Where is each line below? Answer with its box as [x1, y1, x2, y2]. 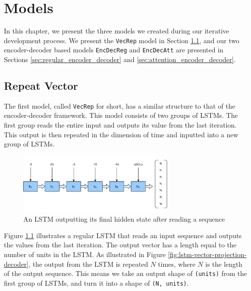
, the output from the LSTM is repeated [29, 259, 148, 269]
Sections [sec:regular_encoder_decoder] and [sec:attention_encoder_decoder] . [4, 54, 236, 65]
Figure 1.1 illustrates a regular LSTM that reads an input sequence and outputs [4, 230, 242, 240]
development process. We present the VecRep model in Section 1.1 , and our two [4, 35, 239, 45]
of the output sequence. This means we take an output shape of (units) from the [4, 268, 247, 278]
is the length [205, 259, 243, 269]
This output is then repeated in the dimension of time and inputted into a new [4, 129, 238, 139]
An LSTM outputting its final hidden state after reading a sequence [23, 214, 225, 224]
